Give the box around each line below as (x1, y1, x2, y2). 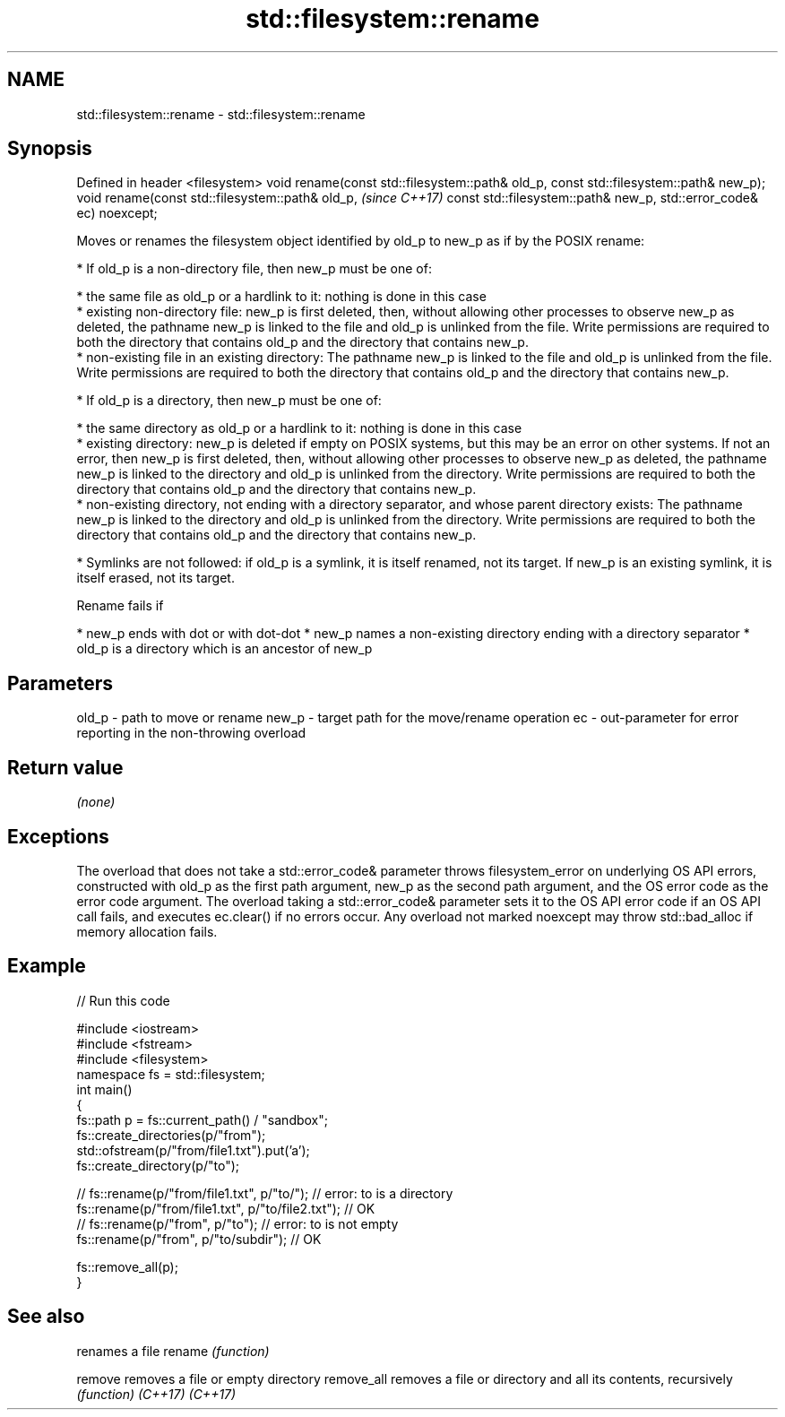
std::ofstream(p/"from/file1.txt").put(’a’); (76, 1142, 310, 1158)
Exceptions (7, 825, 109, 848)
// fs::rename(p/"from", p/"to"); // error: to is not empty (76, 1215, 399, 1231)
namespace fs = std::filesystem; (76, 1066, 265, 1082)
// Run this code (76, 992, 170, 1008)
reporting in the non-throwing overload (76, 725, 306, 741)
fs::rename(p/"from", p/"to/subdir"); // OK (76, 1231, 322, 1247)
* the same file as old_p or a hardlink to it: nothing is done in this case (76, 289, 487, 305)
